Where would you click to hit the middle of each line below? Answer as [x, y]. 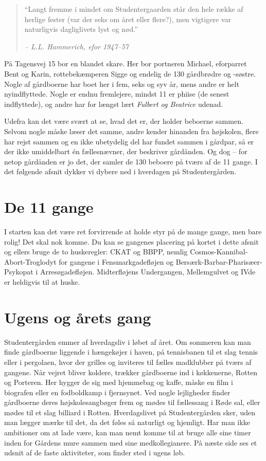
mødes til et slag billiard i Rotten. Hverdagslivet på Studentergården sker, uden [130, 412]
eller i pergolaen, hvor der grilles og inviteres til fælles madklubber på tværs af [128, 362]
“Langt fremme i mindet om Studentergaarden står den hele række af [134, 9]
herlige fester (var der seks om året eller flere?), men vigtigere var [128, 19]
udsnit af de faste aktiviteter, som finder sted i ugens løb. [95, 453]
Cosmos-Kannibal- [219, 252]
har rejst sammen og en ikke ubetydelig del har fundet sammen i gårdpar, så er [129, 141]
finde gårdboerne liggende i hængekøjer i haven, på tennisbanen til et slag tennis [131, 352]
